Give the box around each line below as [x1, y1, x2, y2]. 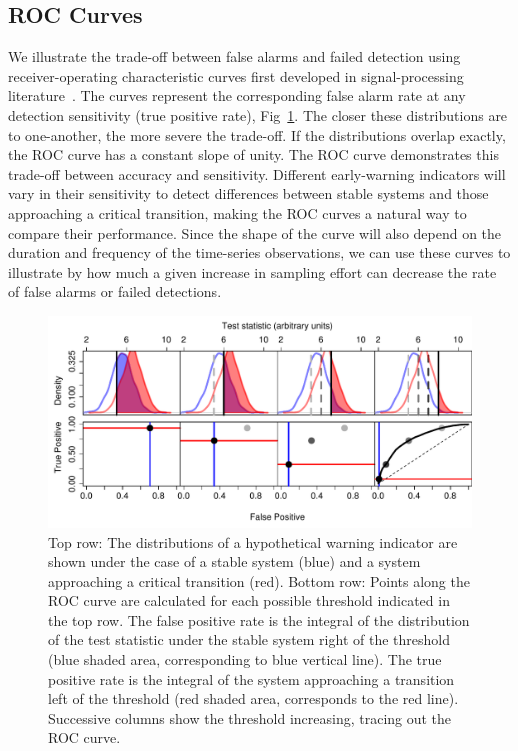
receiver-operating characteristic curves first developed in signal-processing [8, 65, 464, 86]
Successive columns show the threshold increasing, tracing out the [48, 707, 452, 728]
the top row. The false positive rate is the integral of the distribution [48, 609, 470, 630]
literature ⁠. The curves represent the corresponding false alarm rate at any [8, 85, 466, 106]
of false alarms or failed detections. [8, 281, 222, 302]
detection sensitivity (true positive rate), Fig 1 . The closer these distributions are [8, 104, 508, 125]
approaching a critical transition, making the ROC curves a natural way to [8, 202, 467, 223]
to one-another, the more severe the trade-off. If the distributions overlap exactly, [8, 124, 506, 145]
